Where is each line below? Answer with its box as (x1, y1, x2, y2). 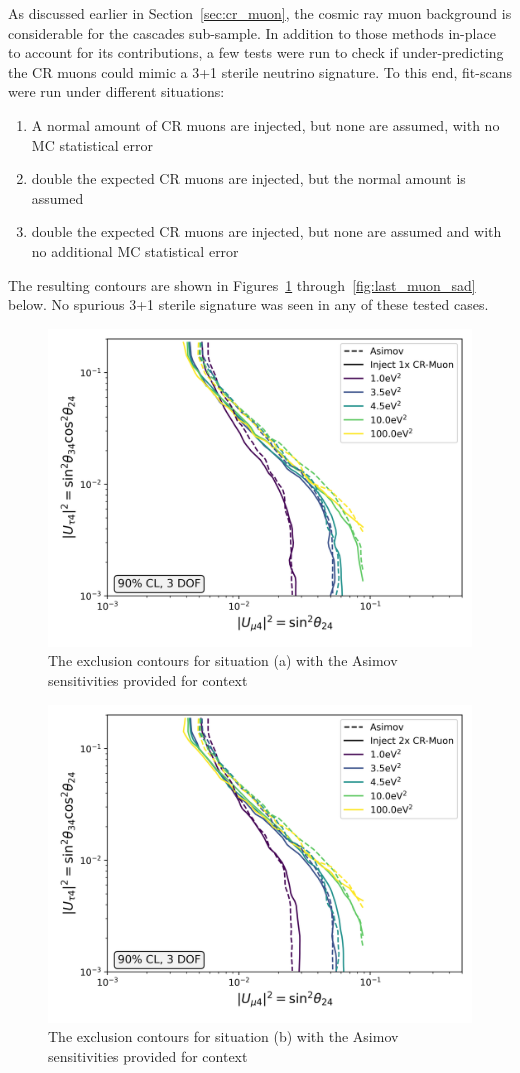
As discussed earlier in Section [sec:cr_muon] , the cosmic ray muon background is (8, 3, 512, 23)
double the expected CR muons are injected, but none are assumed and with (31, 221, 502, 242)
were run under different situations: (8, 81, 225, 102)
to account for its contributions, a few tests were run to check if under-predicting (8, 42, 504, 63)
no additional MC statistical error (31, 240, 239, 261)
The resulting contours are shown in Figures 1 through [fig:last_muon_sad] (8, 274, 476, 295)
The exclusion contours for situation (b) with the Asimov (48, 1026, 399, 1047)
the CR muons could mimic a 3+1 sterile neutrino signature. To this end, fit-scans (8, 61, 512, 82)
